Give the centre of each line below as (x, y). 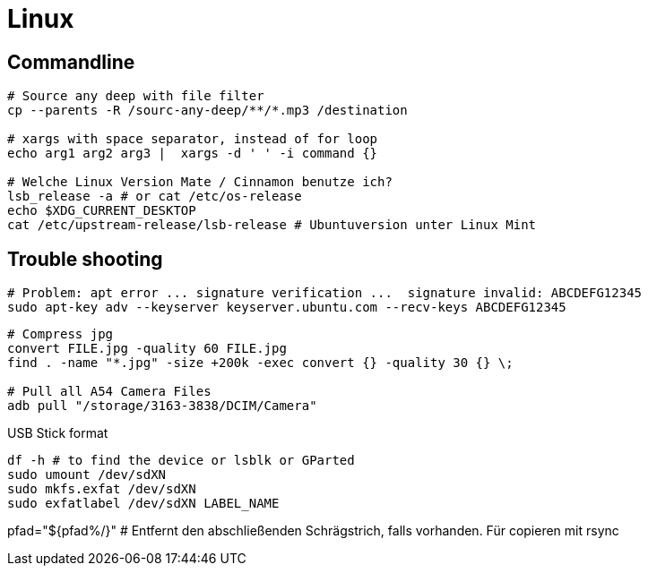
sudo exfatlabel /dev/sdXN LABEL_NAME (143, 504)
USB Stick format (58, 433)
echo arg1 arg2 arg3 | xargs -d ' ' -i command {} (193, 154)
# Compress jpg (60, 334)
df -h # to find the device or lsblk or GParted (181, 461)
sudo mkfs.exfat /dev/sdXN (102, 489)
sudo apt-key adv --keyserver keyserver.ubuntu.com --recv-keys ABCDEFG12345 (287, 308)
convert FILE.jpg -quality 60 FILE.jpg (147, 349)
